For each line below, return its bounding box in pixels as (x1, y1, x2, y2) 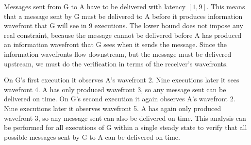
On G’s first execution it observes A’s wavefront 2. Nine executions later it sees (4, 75, 239, 85)
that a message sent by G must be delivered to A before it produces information (4, 11, 243, 21)
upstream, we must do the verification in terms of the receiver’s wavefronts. (4, 58, 228, 68)
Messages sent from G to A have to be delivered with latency (4, 1, 186, 11)
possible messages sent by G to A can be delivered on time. (4, 131, 180, 142)
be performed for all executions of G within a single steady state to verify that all (4, 122, 247, 132)
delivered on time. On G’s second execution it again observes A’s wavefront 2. (4, 94, 235, 104)
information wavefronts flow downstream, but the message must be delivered (4, 48, 232, 59)
